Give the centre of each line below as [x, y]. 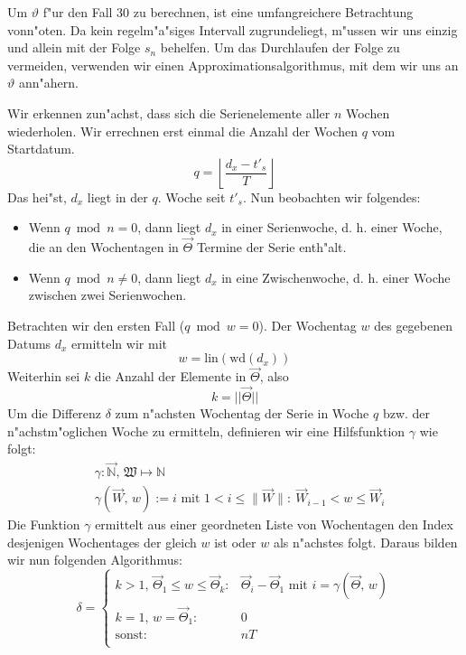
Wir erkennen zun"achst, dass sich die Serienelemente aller [169, 112]
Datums [29, 343]
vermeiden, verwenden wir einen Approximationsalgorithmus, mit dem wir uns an [233, 65]
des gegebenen [414, 325]
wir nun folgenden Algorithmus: [95, 560]
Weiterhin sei [44, 376]
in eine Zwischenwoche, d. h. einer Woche [336, 277]
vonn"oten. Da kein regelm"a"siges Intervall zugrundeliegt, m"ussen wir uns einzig [233, 29]
